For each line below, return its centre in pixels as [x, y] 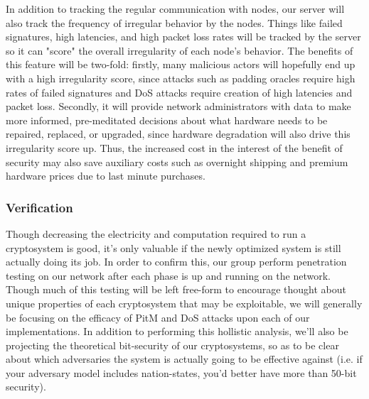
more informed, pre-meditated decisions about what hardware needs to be [167, 120]
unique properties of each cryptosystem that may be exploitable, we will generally [184, 303]
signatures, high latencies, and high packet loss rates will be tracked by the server [183, 37]
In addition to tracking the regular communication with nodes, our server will [175, 9]
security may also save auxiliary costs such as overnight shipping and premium [177, 162]
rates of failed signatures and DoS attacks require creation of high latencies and [179, 92]
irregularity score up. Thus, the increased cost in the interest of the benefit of [174, 147]
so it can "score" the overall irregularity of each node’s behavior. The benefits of [180, 50]
